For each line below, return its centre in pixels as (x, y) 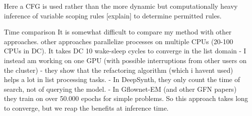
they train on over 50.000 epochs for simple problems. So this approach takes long (126, 98)
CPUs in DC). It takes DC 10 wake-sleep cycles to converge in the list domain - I (125, 51)
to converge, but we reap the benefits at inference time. (86, 108)
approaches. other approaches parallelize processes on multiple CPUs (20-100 (118, 41)
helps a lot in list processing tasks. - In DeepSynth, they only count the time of (122, 79)
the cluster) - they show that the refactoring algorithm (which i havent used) (118, 70)
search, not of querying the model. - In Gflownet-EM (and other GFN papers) (120, 89)
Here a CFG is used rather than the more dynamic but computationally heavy (121, 6)
